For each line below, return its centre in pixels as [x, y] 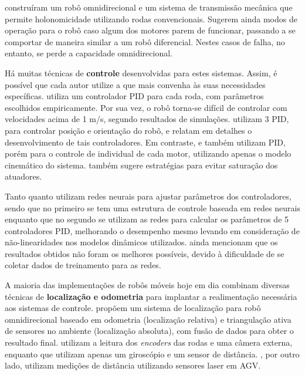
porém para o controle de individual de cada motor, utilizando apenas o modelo [148, 153]
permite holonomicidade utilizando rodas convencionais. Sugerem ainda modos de [151, 18]
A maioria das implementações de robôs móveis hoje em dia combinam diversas [147, 285]
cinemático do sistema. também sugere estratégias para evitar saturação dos [141, 165]
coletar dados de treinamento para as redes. [83, 265]
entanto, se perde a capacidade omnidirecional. [89, 53]
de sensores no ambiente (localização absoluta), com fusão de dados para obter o [149, 331]
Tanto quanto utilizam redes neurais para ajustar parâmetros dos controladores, [148, 196]
